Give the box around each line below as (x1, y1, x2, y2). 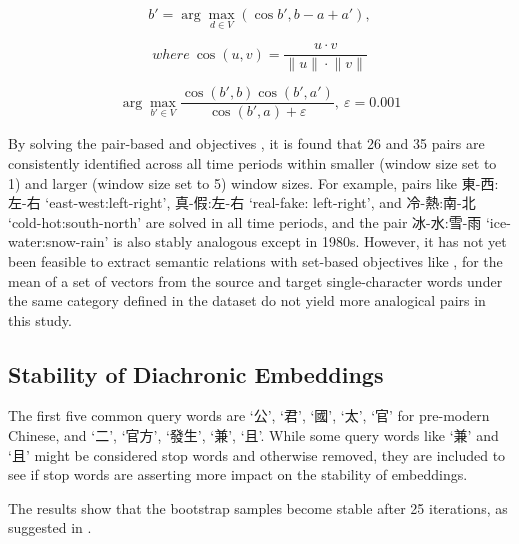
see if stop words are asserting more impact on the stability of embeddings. (8, 464, 468, 485)
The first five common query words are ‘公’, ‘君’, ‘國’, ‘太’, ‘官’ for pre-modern (8, 405, 490, 426)
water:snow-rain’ (8, 231, 109, 252)
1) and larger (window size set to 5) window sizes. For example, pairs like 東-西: (8, 172, 499, 193)
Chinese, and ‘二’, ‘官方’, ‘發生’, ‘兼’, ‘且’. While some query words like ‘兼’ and (8, 425, 499, 446)
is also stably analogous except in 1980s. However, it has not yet (113, 231, 507, 252)
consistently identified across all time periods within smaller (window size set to (8, 152, 497, 173)
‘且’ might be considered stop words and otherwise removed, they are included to (8, 444, 506, 465)
